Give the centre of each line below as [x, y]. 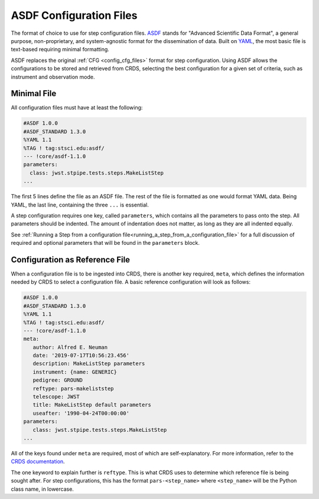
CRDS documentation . [38, 462]
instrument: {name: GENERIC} [75, 372]
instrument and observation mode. [53, 77]
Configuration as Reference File [70, 260]
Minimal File [34, 93]
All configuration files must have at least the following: [77, 108]
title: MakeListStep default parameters [92, 405]
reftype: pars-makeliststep [74, 388]
